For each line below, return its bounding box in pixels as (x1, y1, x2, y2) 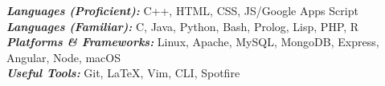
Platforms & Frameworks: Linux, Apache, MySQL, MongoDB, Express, (6, 33, 379, 50)
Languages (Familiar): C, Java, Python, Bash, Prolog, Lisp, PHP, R (6, 18, 359, 34)
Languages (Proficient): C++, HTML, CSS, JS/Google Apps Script (6, 2, 358, 18)
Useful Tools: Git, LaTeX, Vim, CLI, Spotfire (6, 64, 240, 81)
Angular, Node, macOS (6, 49, 121, 65)
